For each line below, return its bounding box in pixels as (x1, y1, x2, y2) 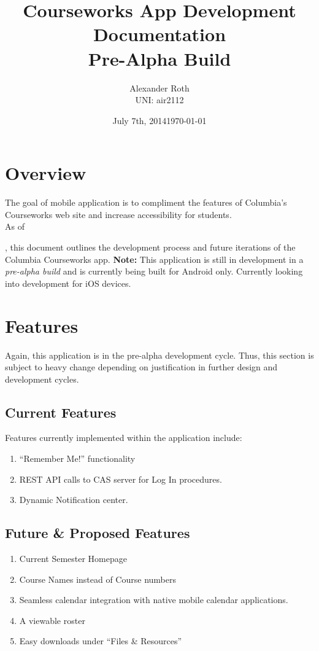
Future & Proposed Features (5, 523, 190, 542)
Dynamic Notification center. (19, 493, 128, 506)
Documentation (93, 21, 226, 47)
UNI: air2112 (135, 93, 184, 106)
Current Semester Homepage (19, 552, 127, 565)
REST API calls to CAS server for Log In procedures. (19, 472, 222, 485)
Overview (5, 160, 86, 185)
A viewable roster (19, 614, 85, 626)
